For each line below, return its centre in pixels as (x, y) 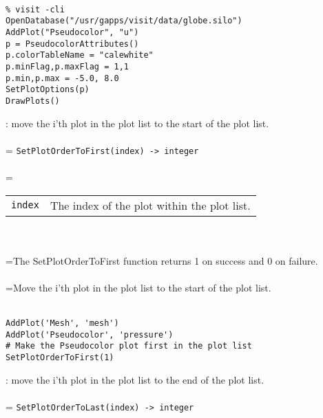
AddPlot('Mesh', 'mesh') (62, 323)
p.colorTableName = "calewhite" (80, 55)
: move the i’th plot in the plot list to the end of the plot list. (135, 379)
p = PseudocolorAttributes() (72, 44)
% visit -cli (35, 9)
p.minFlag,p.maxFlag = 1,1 (67, 66)
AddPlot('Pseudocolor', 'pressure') (90, 334)
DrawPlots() (33, 101)
